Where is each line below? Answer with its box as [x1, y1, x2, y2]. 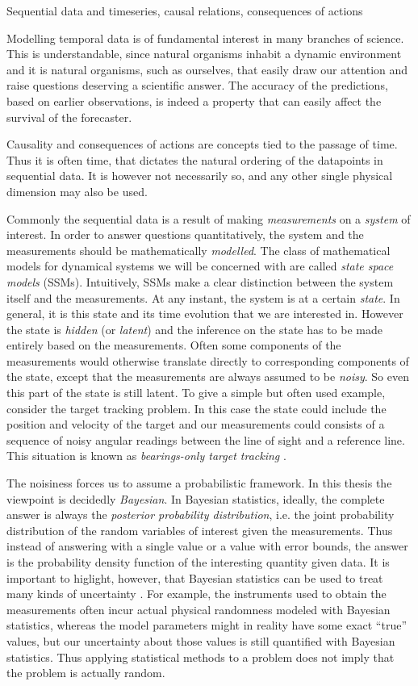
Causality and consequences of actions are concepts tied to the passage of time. [6, 136, 398, 153]
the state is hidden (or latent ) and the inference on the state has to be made [6, 320, 382, 337]
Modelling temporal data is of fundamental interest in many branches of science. [6, 29, 404, 46]
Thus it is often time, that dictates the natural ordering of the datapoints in [6, 151, 383, 168]
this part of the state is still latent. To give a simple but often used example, [6, 384, 386, 401]
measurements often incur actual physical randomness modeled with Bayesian [6, 600, 391, 617]
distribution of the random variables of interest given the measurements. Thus [6, 521, 393, 538]
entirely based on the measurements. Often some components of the [6, 337, 341, 353]
